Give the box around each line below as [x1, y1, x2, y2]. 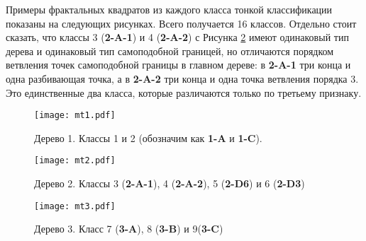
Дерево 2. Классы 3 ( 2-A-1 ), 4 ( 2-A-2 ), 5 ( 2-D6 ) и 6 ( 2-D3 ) [34, 176, 305, 191]
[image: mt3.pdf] [34, 201, 116, 211]
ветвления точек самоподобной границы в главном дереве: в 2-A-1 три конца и [6, 57, 351, 72]
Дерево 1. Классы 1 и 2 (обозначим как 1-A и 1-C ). [34, 130, 262, 145]
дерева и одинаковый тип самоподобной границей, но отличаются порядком [6, 43, 334, 58]
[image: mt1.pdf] [34, 110, 116, 121]
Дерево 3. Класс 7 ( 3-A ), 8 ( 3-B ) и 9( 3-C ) [34, 221, 223, 236]
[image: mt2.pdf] [34, 155, 116, 166]
